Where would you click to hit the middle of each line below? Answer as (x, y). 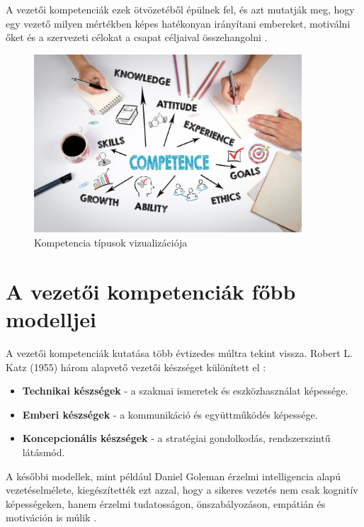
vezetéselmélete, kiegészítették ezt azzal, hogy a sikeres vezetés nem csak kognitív (182, 490)
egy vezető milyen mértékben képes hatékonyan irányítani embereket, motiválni (178, 23)
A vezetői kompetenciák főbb (151, 291)
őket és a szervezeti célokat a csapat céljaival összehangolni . (137, 37)
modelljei (51, 319)
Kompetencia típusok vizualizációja (111, 243)
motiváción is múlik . (51, 517)
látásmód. (44, 452)
